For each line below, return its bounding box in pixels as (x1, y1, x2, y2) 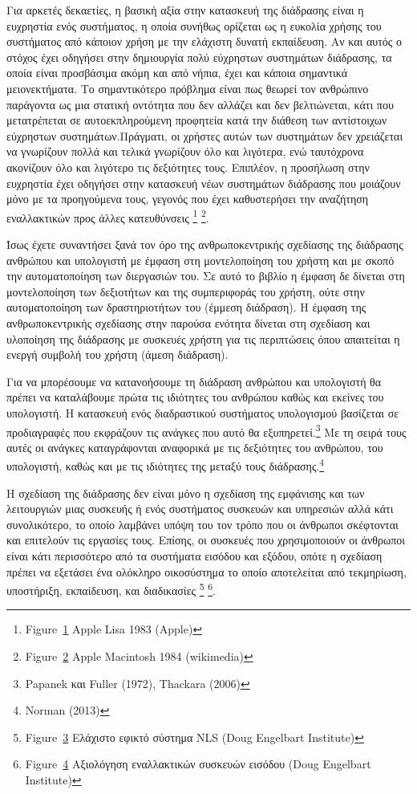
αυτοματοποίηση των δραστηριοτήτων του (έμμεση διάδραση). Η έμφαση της (6, 299, 366, 316)
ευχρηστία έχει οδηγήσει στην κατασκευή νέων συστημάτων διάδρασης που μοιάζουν (6, 174, 401, 191)
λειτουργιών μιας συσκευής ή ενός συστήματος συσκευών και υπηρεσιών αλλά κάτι (6, 500, 394, 517)
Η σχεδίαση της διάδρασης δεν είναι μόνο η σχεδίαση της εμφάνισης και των (6, 484, 365, 501)
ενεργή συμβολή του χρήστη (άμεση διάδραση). (6, 346, 229, 363)
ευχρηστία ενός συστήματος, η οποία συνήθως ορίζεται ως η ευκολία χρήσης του (6, 17, 382, 34)
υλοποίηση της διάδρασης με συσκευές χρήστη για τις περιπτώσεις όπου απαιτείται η (6, 330, 400, 347)
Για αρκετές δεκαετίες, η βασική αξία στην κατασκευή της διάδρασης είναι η (6, 2, 364, 18)
